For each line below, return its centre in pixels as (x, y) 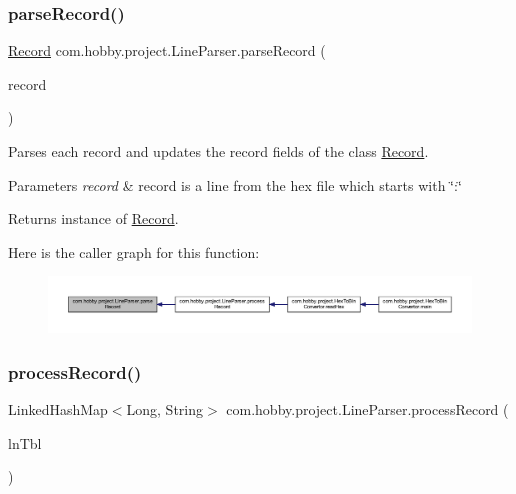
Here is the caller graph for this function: (134, 251)
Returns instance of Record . (93, 218)
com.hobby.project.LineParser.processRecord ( (367, 408)
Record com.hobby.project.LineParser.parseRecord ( (167, 50)
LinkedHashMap (58, 408)
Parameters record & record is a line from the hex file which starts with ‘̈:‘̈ (235, 184)
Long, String (164, 408)
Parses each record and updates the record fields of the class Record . (218, 151)
